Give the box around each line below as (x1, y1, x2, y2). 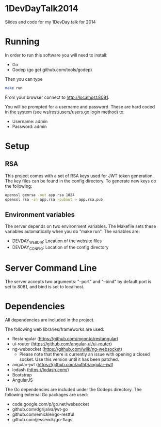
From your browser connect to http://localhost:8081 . (5, 94, 110, 100)
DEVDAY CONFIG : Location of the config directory (12, 244, 109, 251)
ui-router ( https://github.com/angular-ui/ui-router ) (12, 341, 113, 347)
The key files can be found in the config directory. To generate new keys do (5, 178, 157, 184)
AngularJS (12, 377, 33, 383)
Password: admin (12, 124, 47, 129)
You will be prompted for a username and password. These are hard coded (5, 104, 155, 109)
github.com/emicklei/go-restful (12, 411, 74, 417)
